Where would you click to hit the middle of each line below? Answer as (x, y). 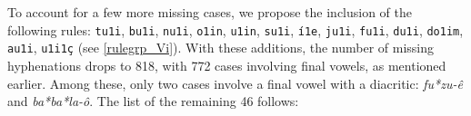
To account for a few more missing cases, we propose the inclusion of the (210, 12)
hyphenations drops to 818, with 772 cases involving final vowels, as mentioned (227, 65)
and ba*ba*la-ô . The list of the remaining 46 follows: (153, 101)
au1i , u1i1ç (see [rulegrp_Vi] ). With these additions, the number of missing (221, 48)
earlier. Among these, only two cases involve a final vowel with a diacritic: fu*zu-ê (235, 83)
